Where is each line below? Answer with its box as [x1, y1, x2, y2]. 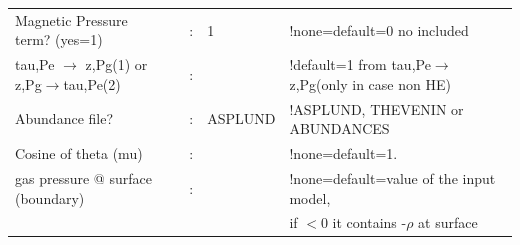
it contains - [332, 212, 407, 233]
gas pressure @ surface [15, 167, 152, 188]
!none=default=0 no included [289, 19, 469, 40]
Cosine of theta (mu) [15, 143, 143, 164]
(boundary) [15, 187, 85, 208]
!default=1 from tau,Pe [289, 54, 431, 75]
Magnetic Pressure [15, 9, 128, 30]
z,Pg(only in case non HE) [289, 73, 451, 94]
